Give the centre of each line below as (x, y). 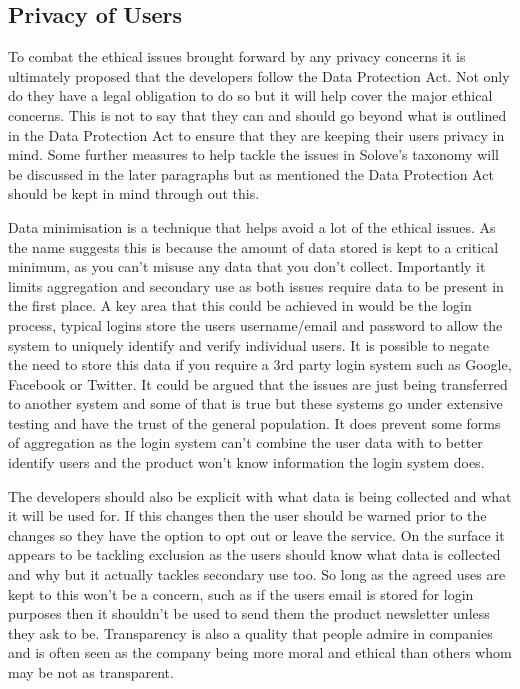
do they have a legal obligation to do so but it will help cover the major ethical (250, 95)
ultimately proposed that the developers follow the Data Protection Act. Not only (259, 75)
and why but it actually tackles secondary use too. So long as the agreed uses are (257, 574)
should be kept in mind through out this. (134, 193)
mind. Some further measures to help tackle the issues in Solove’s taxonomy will (253, 154)
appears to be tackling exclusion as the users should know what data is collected (254, 554)
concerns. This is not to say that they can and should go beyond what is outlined (257, 114)
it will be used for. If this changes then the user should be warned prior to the (247, 515)
